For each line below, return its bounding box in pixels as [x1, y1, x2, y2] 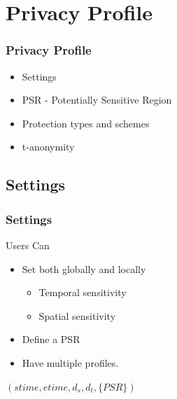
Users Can [6, 237, 50, 252]
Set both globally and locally [22, 261, 146, 276]
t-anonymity [22, 139, 75, 154]
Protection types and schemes [22, 115, 150, 130]
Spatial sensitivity [38, 308, 116, 323]
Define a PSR [22, 332, 80, 346]
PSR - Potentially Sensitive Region [22, 92, 172, 107]
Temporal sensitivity [38, 285, 127, 300]
